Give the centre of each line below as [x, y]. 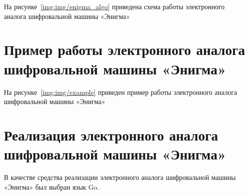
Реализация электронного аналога [111, 134]
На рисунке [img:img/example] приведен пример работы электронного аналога [121, 92]
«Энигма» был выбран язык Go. [52, 186]
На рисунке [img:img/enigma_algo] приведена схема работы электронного [114, 6]
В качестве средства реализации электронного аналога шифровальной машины [120, 177]
